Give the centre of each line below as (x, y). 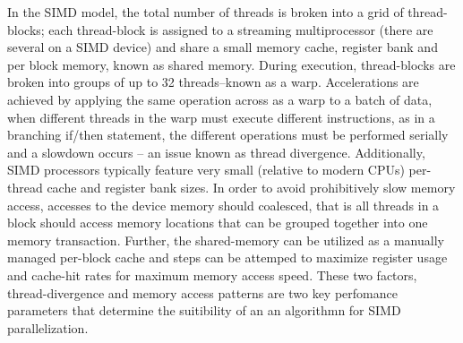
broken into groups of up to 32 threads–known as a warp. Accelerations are (213, 82)
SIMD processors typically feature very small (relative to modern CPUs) (206, 170)
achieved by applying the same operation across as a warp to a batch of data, (220, 99)
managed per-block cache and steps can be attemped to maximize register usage (227, 257)
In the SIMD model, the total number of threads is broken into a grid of (206, 12)
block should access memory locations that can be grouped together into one (218, 223)
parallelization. (48, 327)
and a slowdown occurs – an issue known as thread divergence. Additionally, (216, 152)
